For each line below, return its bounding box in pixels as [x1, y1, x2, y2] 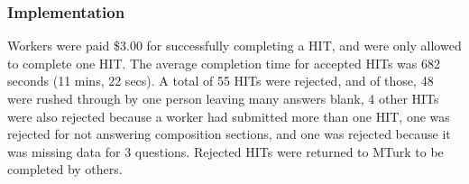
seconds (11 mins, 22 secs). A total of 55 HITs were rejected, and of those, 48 [7, 71, 434, 90]
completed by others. [7, 160, 123, 179]
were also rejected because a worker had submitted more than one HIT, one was [7, 106, 450, 125]
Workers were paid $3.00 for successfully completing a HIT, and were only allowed [7, 36, 462, 55]
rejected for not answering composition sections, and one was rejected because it [7, 124, 451, 143]
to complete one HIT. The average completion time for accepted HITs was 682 [7, 53, 441, 72]
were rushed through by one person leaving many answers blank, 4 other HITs [7, 89, 439, 107]
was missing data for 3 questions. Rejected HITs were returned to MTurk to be [7, 142, 444, 161]
